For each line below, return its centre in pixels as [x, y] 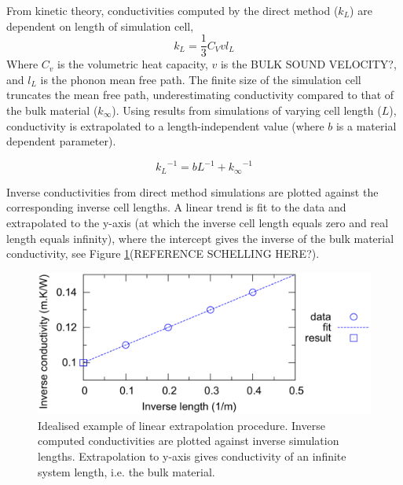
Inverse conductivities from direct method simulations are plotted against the [192, 191]
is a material [366, 125]
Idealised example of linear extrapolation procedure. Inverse [181, 425]
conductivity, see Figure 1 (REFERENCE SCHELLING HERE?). [163, 254]
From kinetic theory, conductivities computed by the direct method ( [172, 10]
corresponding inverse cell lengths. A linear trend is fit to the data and [176, 207]
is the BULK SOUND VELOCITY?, [308, 64]
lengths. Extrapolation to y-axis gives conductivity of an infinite [192, 456]
